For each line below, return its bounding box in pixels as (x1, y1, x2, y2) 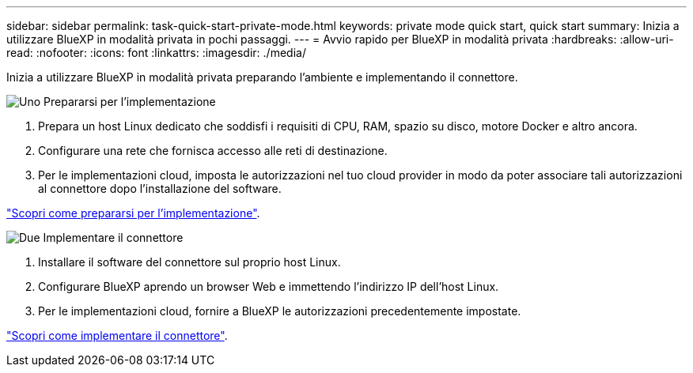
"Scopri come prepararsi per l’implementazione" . (6, 206, 260, 220)
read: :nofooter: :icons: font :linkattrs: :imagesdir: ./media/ (6, 46, 306, 59)
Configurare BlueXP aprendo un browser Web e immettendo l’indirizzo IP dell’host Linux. (38, 280, 499, 293)
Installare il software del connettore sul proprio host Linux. (38, 255, 341, 269)
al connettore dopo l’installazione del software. (38, 182, 282, 195)
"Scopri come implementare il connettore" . (6, 329, 228, 342)
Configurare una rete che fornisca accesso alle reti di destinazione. (38, 144, 388, 157)
